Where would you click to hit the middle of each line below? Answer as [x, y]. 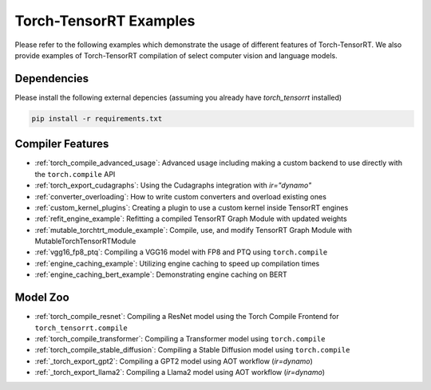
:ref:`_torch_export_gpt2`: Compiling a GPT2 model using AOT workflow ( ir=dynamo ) [174, 361]
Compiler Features [62, 144]
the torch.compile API [75, 174]
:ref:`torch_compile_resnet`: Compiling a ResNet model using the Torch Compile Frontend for [187, 317]
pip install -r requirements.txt [97, 118]
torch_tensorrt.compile [81, 328]
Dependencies [52, 79]
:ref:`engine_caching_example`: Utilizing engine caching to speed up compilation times [177, 263]
